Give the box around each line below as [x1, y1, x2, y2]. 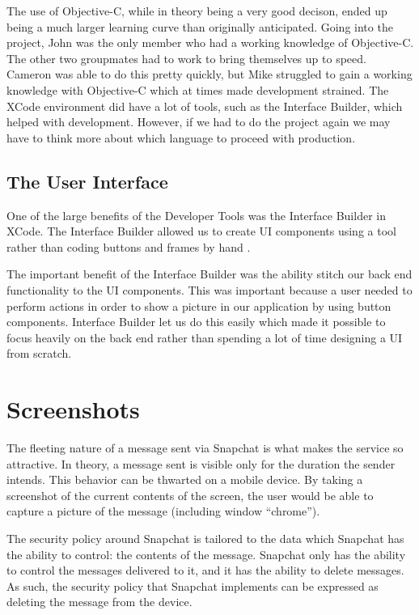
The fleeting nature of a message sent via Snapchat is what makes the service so [6, 439, 404, 456]
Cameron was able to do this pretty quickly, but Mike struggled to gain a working [6, 66, 413, 83]
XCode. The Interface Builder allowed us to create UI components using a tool [6, 223, 396, 240]
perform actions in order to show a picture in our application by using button [6, 297, 391, 314]
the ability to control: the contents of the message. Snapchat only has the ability [6, 545, 406, 562]
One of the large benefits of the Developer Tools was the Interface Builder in [6, 206, 386, 223]
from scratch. [6, 345, 72, 362]
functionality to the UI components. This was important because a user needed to [6, 281, 413, 298]
